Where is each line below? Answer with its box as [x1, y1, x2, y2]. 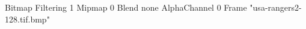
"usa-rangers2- [249, 1, 302, 13]
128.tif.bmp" [5, 12, 50, 25]
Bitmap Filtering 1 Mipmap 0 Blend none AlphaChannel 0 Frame [5, 1, 247, 13]
